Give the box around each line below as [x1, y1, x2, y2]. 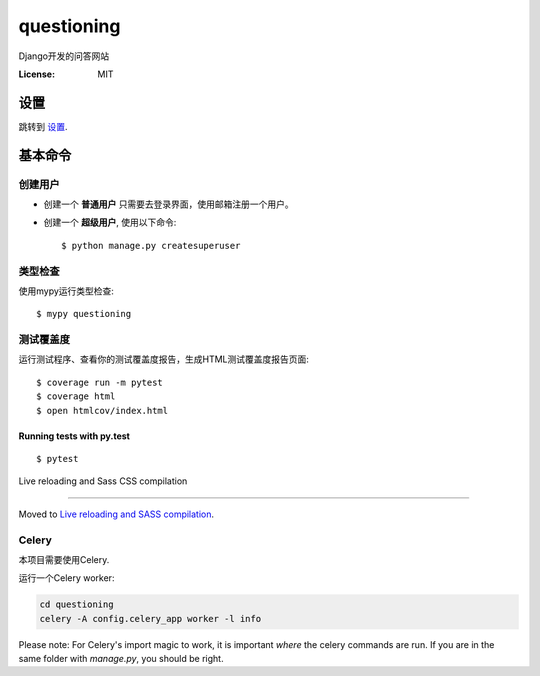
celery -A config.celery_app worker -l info [39, 613, 262, 624]
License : [18, 68, 55, 80]
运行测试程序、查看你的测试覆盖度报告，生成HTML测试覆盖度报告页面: [18, 353, 310, 365]
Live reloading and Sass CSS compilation [18, 475, 188, 487]
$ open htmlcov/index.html [36, 405, 169, 416]
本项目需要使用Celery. [18, 553, 110, 565]
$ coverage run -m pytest [36, 376, 164, 388]
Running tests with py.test [18, 430, 130, 442]
